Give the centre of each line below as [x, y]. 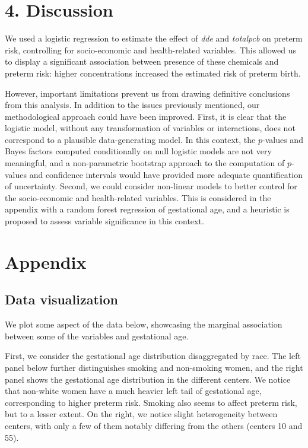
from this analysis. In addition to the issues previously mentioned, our [132, 105]
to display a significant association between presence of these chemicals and [142, 61]
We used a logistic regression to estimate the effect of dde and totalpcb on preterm [154, 38]
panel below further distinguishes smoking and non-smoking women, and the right [154, 367]
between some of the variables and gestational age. [97, 336]
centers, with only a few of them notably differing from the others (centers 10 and [154, 425]
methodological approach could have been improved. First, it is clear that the [146, 116]
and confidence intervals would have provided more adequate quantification [166, 174]
